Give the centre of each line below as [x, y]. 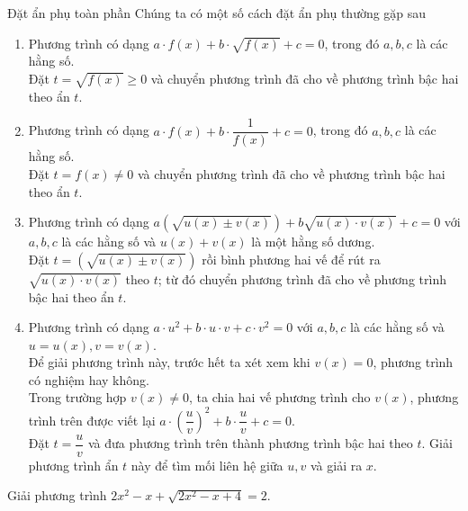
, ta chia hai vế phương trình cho [280, 397]
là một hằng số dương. [313, 242]
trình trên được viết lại [92, 420]
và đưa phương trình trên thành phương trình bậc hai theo [251, 443]
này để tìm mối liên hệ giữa [207, 465]
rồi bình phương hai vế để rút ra [291, 259]
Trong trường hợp [77, 397]
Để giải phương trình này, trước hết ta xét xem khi [169, 362]
